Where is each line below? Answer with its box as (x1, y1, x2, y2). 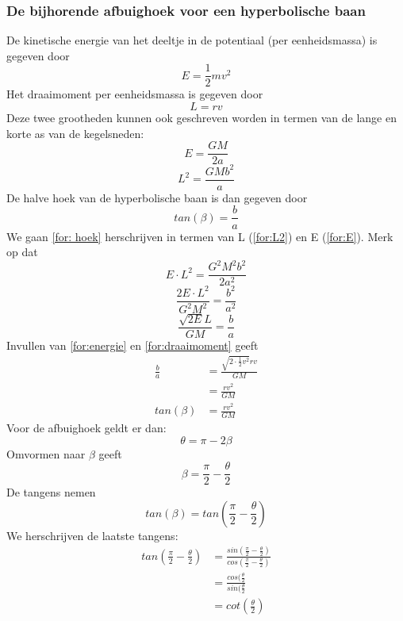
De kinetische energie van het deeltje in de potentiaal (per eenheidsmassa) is (6, 32, 378, 48)
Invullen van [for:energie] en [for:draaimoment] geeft (6, 337, 259, 354)
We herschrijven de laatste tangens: (6, 527, 178, 543)
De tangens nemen (6, 484, 96, 500)
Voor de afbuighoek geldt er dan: (6, 420, 167, 436)
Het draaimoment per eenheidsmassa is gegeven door (6, 86, 263, 102)
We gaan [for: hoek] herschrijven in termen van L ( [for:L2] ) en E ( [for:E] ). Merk (6, 228, 393, 244)
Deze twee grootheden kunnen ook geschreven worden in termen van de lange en (6, 109, 397, 126)
